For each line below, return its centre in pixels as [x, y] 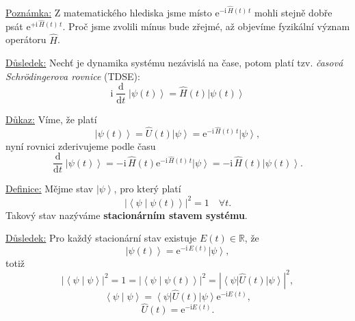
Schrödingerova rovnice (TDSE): [73, 76]
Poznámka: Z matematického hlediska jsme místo [109, 12]
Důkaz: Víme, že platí [51, 119]
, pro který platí [147, 189]
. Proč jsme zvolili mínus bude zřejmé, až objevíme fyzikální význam [206, 26]
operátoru [26, 39]
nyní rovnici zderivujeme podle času [81, 145]
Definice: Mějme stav [50, 189]
